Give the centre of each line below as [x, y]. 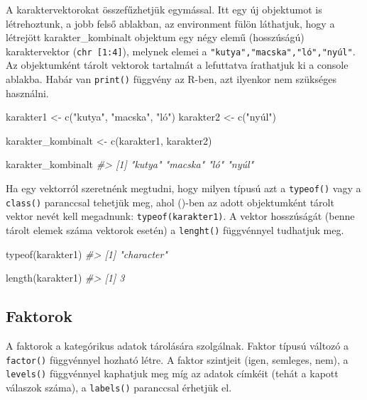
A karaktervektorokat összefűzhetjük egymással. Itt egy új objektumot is [164, 9]
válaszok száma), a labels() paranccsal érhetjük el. [119, 387]
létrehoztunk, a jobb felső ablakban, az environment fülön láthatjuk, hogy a [170, 23]
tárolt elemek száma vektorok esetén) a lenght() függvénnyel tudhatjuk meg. [175, 230]
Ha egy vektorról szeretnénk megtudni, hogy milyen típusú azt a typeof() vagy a [183, 188]
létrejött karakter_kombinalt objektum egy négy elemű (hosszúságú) [155, 37]
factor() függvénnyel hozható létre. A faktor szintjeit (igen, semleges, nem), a [177, 359]
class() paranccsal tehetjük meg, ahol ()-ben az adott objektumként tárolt [170, 202]
